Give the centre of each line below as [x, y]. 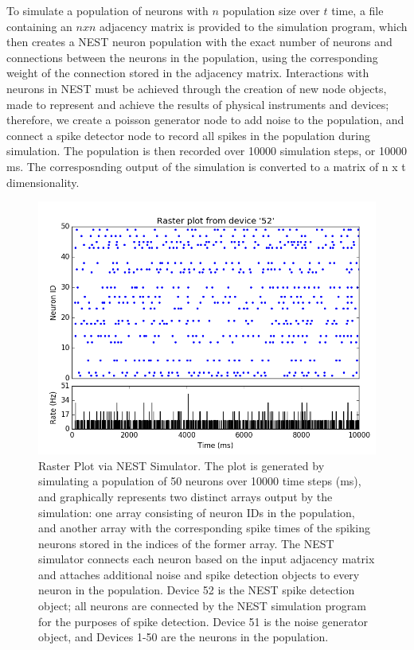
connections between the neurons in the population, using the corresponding [192, 57]
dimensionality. [43, 182]
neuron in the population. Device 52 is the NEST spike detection [197, 590]
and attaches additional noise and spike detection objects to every [199, 574]
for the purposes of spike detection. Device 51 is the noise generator [203, 621]
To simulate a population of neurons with [107, 10]
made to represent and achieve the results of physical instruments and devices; [198, 104]
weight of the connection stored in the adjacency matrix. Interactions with [188, 73]
